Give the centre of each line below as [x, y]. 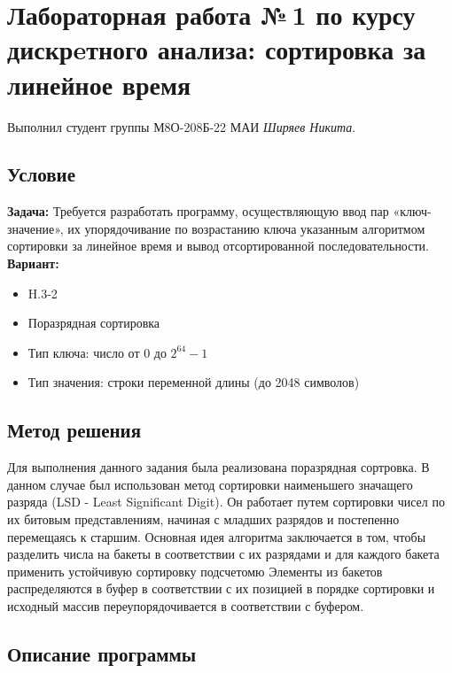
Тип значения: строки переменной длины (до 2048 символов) [194, 382]
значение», [35, 228]
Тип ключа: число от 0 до [97, 352]
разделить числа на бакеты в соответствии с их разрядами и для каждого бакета [223, 554]
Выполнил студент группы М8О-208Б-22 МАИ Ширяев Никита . [182, 126]
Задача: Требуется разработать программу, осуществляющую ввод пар [198, 211]
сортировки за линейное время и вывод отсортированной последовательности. [218, 246]
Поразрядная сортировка [94, 323]
